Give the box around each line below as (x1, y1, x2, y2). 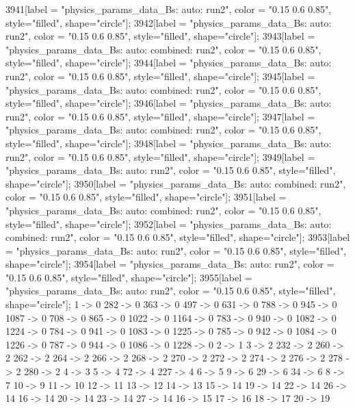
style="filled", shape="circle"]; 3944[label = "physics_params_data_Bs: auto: (5, 55, 332, 70)
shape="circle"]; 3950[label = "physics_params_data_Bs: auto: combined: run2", (5, 176, 346, 190)
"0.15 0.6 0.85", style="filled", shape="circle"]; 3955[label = (5, 270, 252, 284)
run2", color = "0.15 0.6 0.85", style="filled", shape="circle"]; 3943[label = (5, 29, 315, 43)
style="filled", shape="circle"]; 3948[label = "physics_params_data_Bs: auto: (5, 136, 332, 150)
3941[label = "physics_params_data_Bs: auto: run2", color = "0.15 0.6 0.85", (5, 2, 332, 16)
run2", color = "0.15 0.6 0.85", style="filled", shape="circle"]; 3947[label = (5, 109, 315, 123)
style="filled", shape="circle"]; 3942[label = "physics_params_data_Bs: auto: (5, 15, 332, 29)
